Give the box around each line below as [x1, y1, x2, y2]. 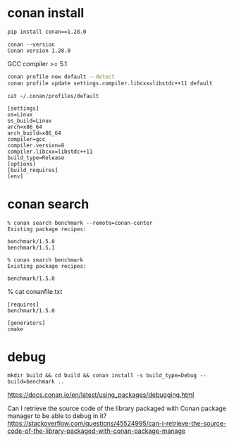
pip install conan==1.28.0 [7, 28, 87, 35]
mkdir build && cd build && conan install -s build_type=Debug [7, 372, 197, 379]
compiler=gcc [7, 135, 46, 142]
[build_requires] [7, 166, 58, 173]
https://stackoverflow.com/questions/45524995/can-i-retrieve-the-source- [7, 419, 227, 428]
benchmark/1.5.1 [7, 244, 55, 251]
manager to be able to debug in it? [7, 412, 107, 420]
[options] [7, 160, 37, 167]
